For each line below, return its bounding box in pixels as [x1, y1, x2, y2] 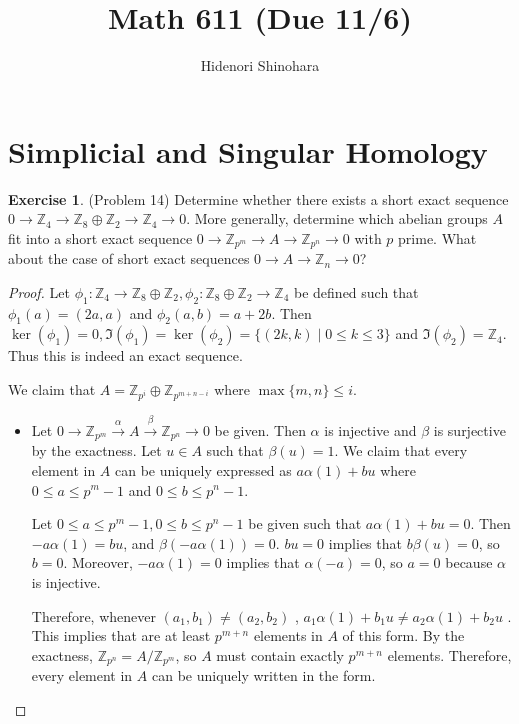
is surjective [433, 419, 506, 440]
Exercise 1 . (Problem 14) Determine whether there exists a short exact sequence [8, 188, 509, 209]
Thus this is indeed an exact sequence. [8, 345, 243, 366]
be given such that [248, 513, 362, 534]
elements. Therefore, [387, 644, 512, 665]
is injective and [324, 419, 417, 440]
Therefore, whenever [31, 605, 156, 626]
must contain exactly [216, 644, 344, 665]
